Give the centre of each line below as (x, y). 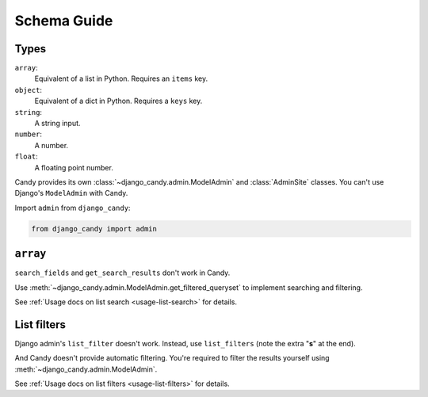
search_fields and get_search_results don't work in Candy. (122, 273)
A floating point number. (74, 167)
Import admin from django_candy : (73, 208)
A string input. (57, 124)
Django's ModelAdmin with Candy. (71, 193)
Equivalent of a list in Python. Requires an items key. (121, 78)
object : (29, 90)
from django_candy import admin (94, 229)
